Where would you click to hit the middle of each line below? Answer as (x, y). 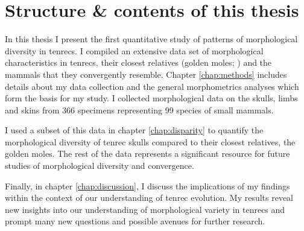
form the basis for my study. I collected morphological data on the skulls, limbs (151, 98)
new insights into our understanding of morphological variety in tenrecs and (145, 209)
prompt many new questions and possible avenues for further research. (135, 221)
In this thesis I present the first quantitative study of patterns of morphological (151, 39)
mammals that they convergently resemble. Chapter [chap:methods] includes (146, 74)
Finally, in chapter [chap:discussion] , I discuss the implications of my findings (147, 185)
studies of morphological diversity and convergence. (100, 166)
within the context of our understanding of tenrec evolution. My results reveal (149, 198)
